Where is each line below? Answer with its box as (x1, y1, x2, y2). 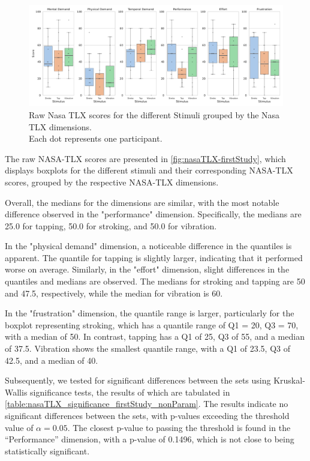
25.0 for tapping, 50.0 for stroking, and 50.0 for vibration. (5, 219, 217, 232)
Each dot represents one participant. (29, 132, 162, 145)
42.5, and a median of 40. (5, 354, 98, 366)
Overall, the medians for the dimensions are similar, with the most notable (5, 196, 279, 208)
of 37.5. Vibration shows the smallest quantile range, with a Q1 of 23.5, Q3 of (5, 342, 290, 355)
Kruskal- (273, 374, 305, 387)
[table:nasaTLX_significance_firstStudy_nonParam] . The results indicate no (5, 397, 288, 410)
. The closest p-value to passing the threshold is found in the (67, 421, 291, 433)
